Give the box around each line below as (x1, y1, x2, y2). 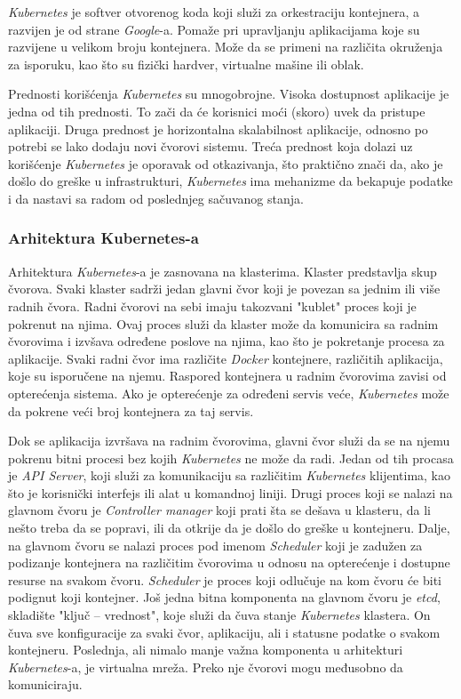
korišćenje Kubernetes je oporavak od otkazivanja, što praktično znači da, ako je (8, 154, 443, 173)
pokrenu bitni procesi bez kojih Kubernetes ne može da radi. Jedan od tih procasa (8, 448, 454, 467)
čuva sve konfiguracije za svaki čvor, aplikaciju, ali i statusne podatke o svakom (8, 623, 441, 641)
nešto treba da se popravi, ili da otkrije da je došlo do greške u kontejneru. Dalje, (8, 518, 450, 537)
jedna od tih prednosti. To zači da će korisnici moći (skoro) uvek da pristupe (8, 101, 425, 120)
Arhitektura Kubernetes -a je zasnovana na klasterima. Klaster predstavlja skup (8, 261, 437, 280)
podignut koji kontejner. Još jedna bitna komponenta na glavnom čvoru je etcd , (8, 588, 441, 607)
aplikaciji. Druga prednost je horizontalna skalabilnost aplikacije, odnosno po (8, 119, 428, 138)
